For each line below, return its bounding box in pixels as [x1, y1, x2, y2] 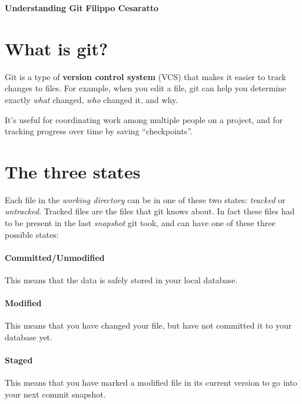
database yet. [5, 330, 52, 343]
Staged [5, 354, 33, 366]
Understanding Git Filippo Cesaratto [5, 2, 159, 14]
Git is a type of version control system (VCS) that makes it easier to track [5, 70, 287, 82]
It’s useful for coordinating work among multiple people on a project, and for [5, 113, 283, 125]
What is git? [5, 36, 108, 60]
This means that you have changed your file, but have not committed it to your [5, 319, 292, 332]
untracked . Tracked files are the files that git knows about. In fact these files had [5, 205, 295, 217]
